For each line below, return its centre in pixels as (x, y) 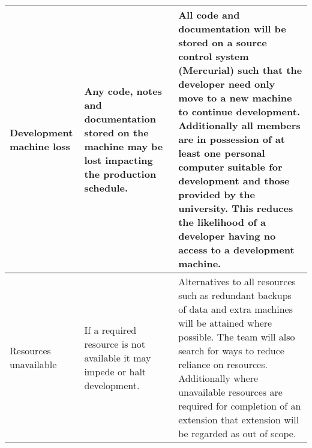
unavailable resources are (230, 392)
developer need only (227, 84)
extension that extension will (239, 419)
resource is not (115, 344)
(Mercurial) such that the (240, 70)
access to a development (236, 250)
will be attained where (225, 323)
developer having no (227, 236)
